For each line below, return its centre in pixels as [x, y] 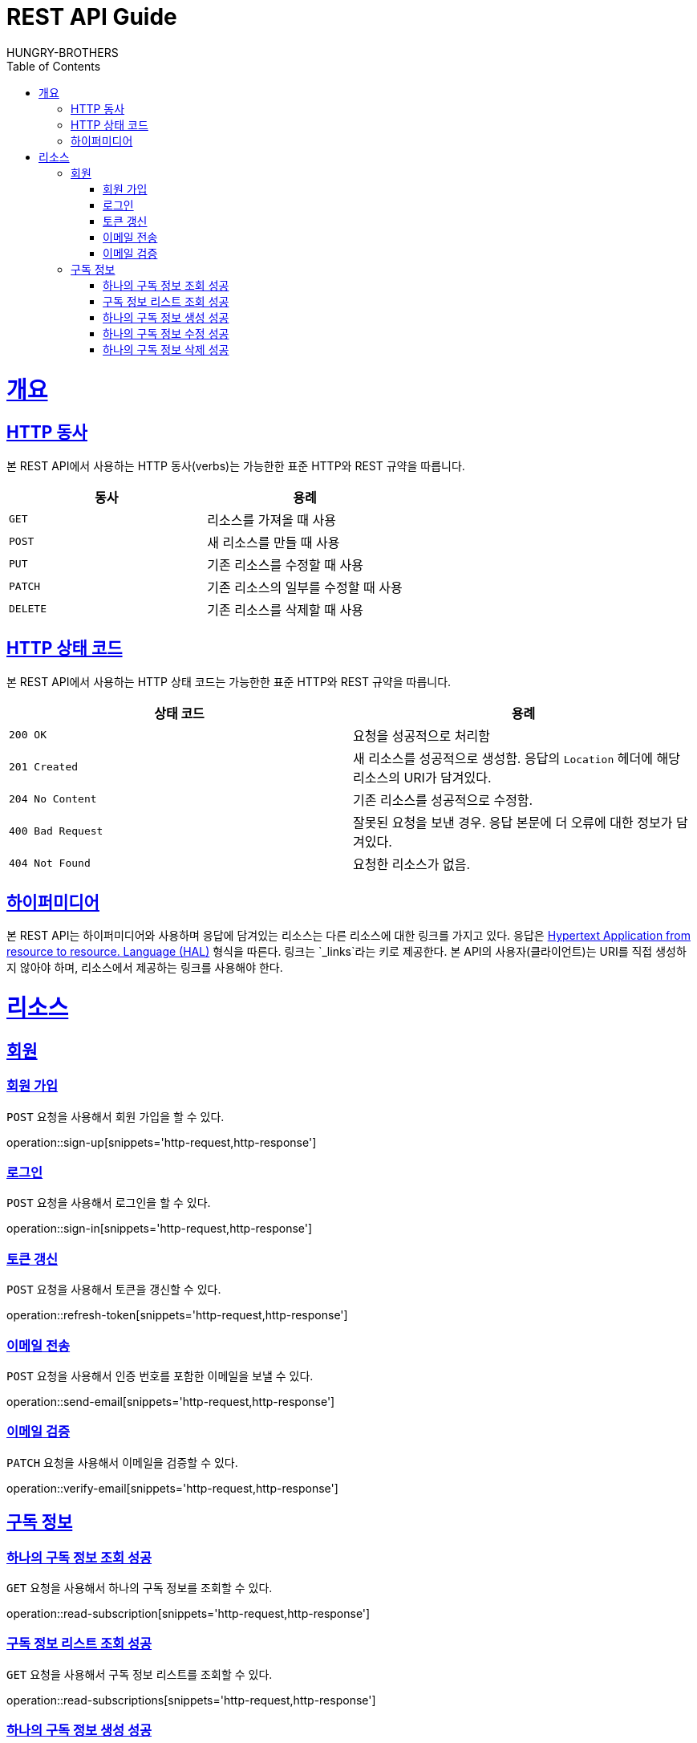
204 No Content [53, 799]
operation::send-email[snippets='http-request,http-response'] [171, 1401]
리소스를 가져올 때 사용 [272, 520]
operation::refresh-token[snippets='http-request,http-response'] [177, 1315]
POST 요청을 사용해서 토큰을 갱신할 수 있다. [114, 1290]
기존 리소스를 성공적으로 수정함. [443, 800]
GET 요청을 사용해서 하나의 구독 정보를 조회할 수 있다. [140, 1587]
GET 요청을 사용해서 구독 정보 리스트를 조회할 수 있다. [140, 1674]
